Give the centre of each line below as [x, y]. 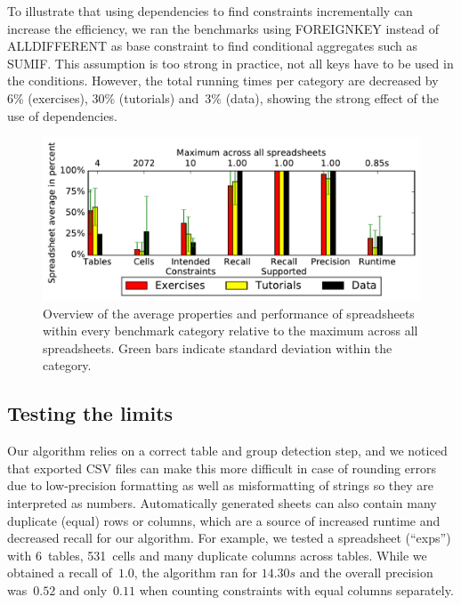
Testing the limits [90, 413]
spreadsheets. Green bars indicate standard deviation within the [218, 347]
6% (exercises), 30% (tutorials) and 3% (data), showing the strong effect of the [223, 97]
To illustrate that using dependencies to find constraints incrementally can [210, 11]
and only [83, 589]
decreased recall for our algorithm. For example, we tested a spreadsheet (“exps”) [229, 538]
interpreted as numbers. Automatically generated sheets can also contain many [222, 502]
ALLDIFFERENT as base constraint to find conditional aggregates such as [212, 46]
